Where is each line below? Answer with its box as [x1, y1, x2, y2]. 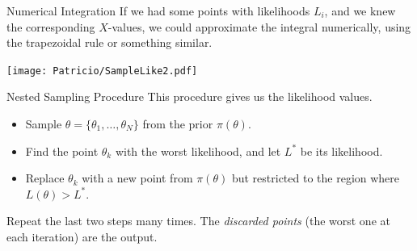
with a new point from [82, 169, 193, 186]
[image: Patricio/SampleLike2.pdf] [6, 65, 198, 77]
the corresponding [6, 18, 95, 35]
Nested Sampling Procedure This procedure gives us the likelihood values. [6, 88, 373, 105]
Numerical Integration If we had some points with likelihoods [6, 2, 310, 19]
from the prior [142, 115, 213, 132]
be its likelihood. [300, 142, 383, 159]
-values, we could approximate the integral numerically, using [107, 18, 411, 35]
